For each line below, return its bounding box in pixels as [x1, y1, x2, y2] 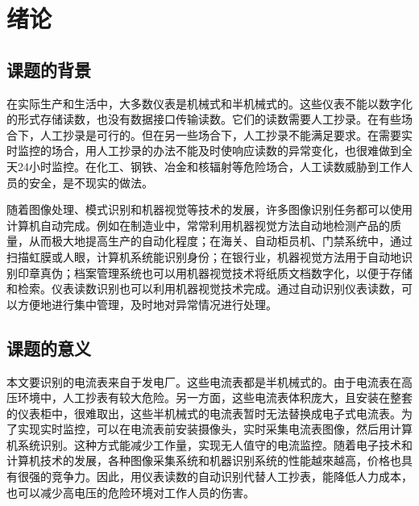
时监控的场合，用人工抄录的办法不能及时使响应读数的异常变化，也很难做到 [6, 142, 401, 159]
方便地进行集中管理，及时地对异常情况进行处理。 [17, 295, 277, 312]
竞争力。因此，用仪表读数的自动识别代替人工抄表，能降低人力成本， [51, 468, 413, 485]
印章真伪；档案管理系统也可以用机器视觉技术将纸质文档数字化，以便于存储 [17, 264, 413, 281]
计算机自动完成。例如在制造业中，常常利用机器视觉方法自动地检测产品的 [6, 216, 390, 233]
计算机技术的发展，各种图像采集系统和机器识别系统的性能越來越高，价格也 [6, 452, 401, 469]
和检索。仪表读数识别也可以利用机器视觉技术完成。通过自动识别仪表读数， [6, 280, 401, 297]
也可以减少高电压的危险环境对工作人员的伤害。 [6, 483, 255, 500]
